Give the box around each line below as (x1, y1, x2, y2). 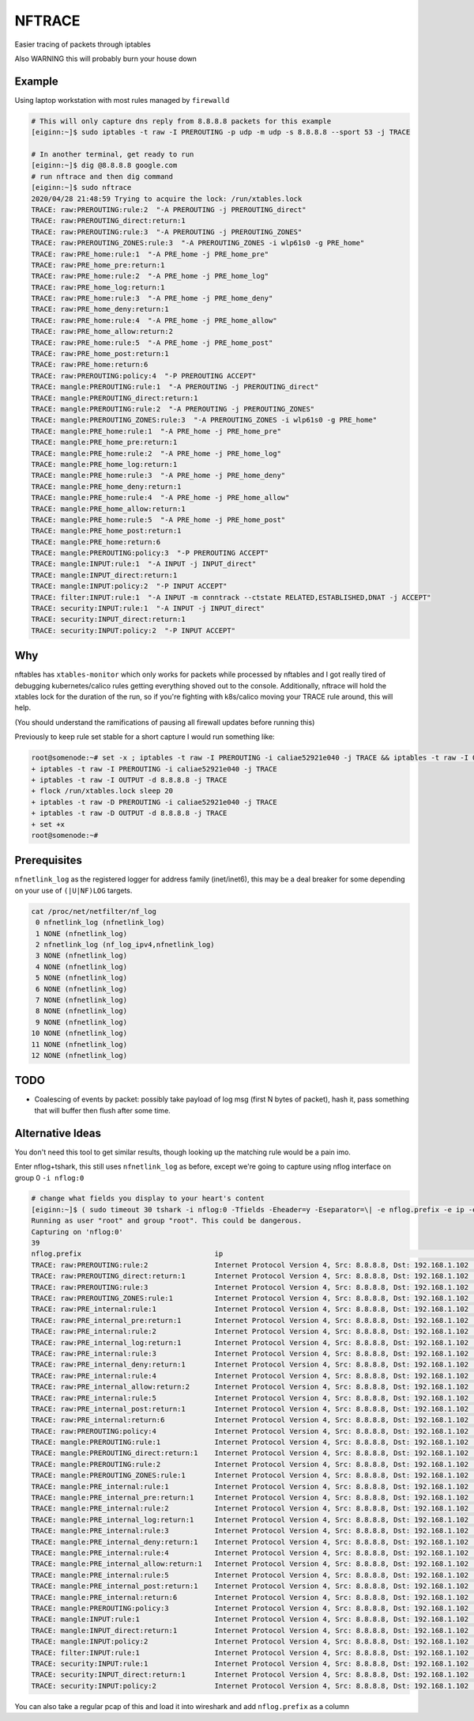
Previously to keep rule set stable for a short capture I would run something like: (14, 732, 276, 741)
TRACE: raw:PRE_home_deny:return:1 (31, 305, 169, 314)
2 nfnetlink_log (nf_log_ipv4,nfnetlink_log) (36, 940, 215, 950)
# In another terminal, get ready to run (31, 150, 194, 158)
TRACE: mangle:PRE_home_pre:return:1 (31, 438, 178, 447)
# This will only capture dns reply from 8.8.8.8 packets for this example (31, 116, 332, 126)
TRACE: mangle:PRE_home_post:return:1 (31, 526, 182, 536)
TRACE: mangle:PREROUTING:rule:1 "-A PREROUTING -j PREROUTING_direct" (31, 382, 319, 392)
